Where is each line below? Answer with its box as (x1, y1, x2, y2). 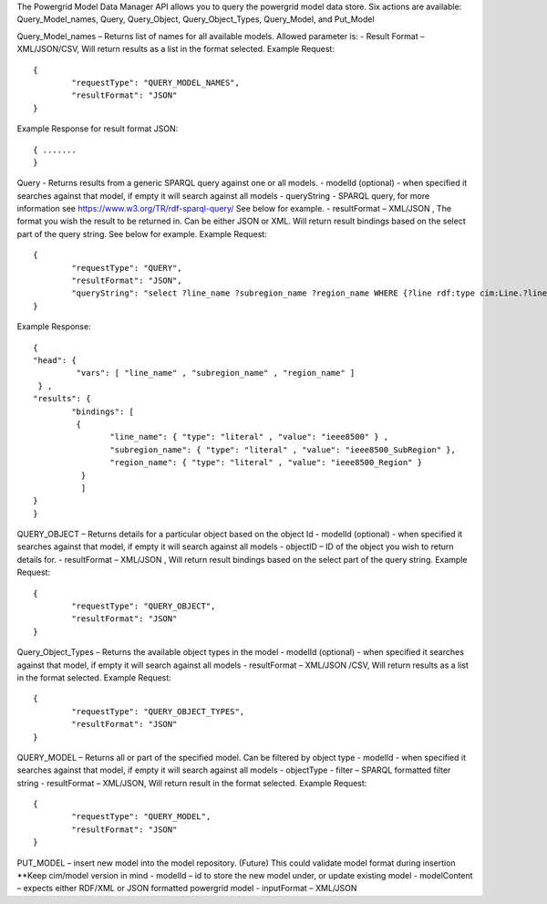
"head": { (33, 355, 77, 365)
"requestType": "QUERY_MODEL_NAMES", (71, 78, 241, 88)
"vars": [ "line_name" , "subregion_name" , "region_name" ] (76, 368, 356, 379)
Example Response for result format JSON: (16, 123, 179, 134)
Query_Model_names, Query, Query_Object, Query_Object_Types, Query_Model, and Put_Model (16, 14, 375, 25)
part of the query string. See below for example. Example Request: (16, 228, 268, 239)
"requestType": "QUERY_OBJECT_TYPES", (71, 706, 245, 716)
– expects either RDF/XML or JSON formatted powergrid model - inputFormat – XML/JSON (16, 883, 357, 894)
